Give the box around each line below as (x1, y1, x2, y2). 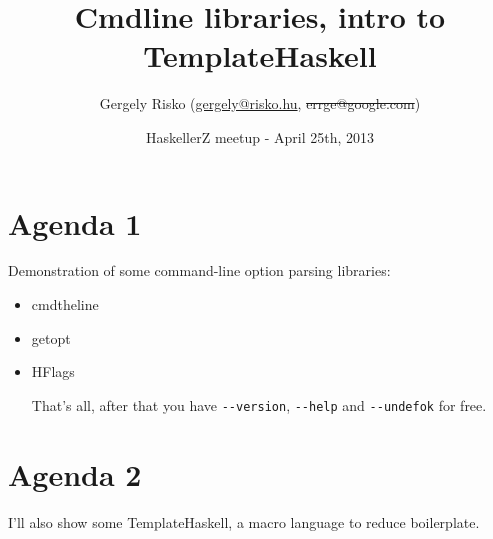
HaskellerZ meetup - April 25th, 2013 (145, 126, 375, 147)
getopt (31, 327, 71, 348)
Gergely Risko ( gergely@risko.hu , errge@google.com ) (99, 93, 421, 114)
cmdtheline (31, 294, 99, 315)
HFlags (31, 361, 75, 382)
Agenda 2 (8, 453, 142, 494)
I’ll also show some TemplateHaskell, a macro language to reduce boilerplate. (8, 511, 480, 532)
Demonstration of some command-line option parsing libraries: (8, 260, 391, 281)
